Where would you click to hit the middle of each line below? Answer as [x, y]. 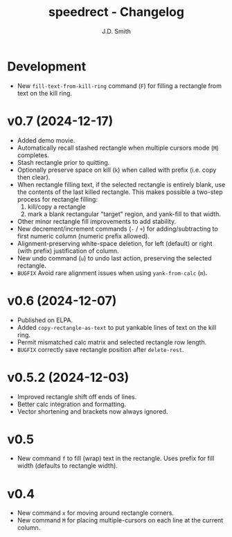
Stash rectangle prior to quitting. [63, 162]
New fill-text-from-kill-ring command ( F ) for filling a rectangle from [119, 86]
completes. [33, 155]
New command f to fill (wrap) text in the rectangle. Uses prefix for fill [116, 459]
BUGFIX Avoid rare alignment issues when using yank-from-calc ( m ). [112, 273]
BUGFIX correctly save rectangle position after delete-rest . [100, 349]
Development [47, 66]
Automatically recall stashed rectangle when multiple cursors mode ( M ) [118, 148]
